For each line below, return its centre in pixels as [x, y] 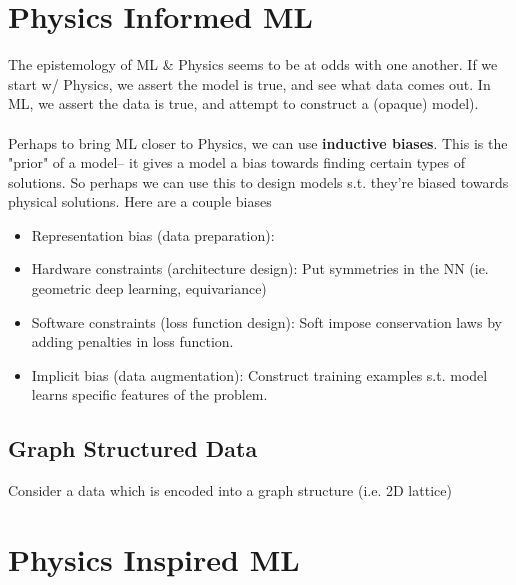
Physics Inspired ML [154, 559]
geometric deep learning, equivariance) [149, 288]
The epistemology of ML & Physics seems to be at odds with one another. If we [253, 64]
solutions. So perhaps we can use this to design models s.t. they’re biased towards [258, 181]
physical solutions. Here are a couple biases [140, 201]
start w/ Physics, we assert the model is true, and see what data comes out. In [249, 83]
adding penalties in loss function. [132, 341]
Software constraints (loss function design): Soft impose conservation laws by [266, 321]
